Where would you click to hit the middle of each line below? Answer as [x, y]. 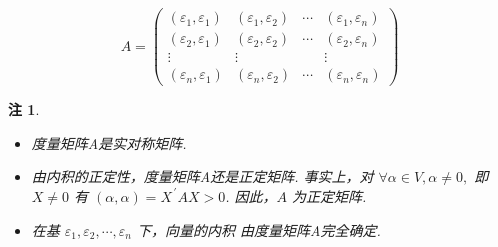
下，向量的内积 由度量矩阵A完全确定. [259, 229]
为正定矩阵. [329, 195]
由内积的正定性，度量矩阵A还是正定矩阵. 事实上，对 [202, 176]
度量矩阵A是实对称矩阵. [109, 142]
